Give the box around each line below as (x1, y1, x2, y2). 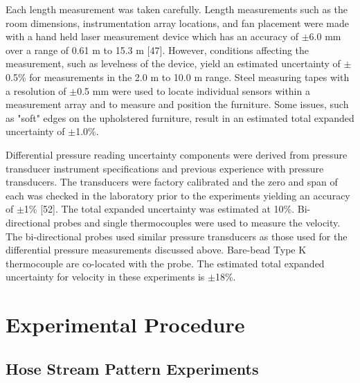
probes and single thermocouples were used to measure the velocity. (53, 215, 341, 229)
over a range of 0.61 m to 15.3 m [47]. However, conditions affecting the (6, 42, 309, 57)
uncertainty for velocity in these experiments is (6, 269, 205, 284)
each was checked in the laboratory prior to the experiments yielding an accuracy (6, 188, 350, 202)
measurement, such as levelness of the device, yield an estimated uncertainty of (6, 56, 341, 71)
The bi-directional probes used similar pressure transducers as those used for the (6, 229, 348, 243)
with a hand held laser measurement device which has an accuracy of (6, 29, 299, 44)
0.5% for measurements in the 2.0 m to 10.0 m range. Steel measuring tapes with (6, 69, 350, 84)
